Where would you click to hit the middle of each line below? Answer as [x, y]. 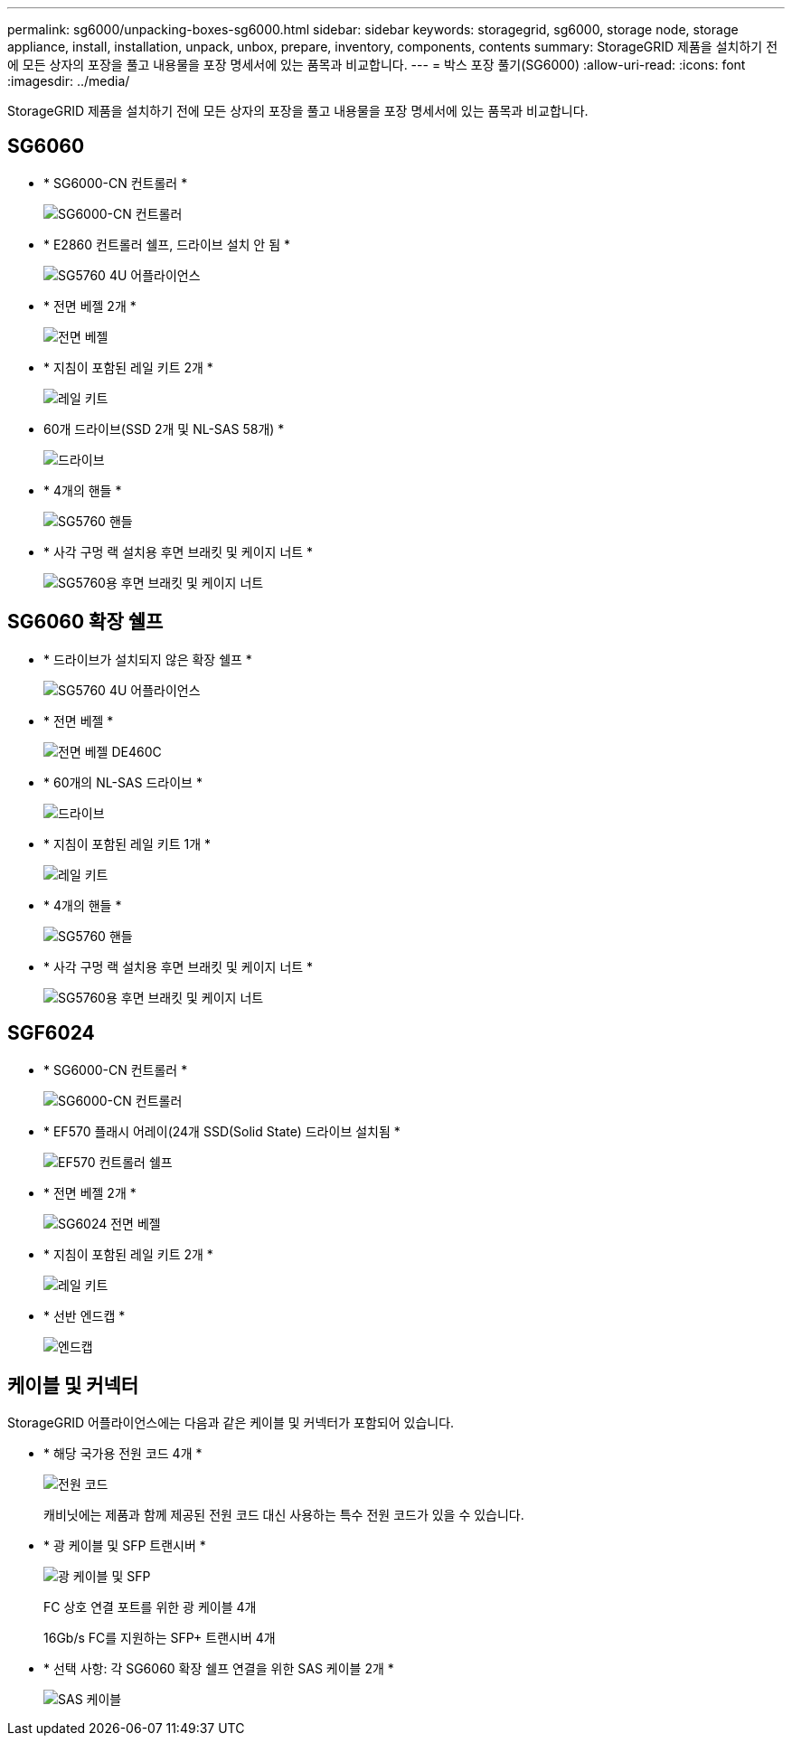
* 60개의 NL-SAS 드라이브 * [123, 782]
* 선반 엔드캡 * [85, 1315]
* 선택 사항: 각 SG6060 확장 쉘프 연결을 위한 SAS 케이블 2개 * [219, 1669]
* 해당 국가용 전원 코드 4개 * [123, 1454]
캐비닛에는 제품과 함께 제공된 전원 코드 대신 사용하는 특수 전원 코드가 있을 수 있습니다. [284, 1515]
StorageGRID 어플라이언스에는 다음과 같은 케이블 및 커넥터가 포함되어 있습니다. [231, 1423]
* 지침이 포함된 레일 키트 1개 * [127, 843]
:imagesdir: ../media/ [69, 81]
